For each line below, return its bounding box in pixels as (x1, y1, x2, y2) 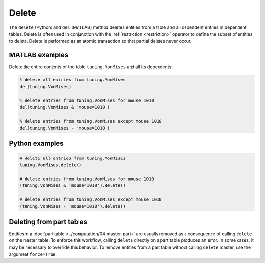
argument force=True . (9, 251, 57, 257)
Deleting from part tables (9, 217, 88, 226)
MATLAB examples (9, 51, 69, 59)
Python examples (9, 139, 64, 148)
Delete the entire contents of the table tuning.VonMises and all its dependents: (9, 64, 173, 70)
